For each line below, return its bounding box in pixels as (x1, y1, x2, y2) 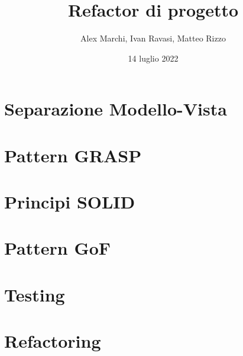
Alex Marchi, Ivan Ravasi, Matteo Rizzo (80, 32, 226, 44)
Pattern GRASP (4, 143, 142, 167)
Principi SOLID (4, 190, 135, 214)
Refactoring (4, 329, 101, 353)
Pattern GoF (4, 236, 111, 260)
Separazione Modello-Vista (4, 97, 227, 121)
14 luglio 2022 (128, 52, 179, 64)
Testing (4, 282, 65, 306)
